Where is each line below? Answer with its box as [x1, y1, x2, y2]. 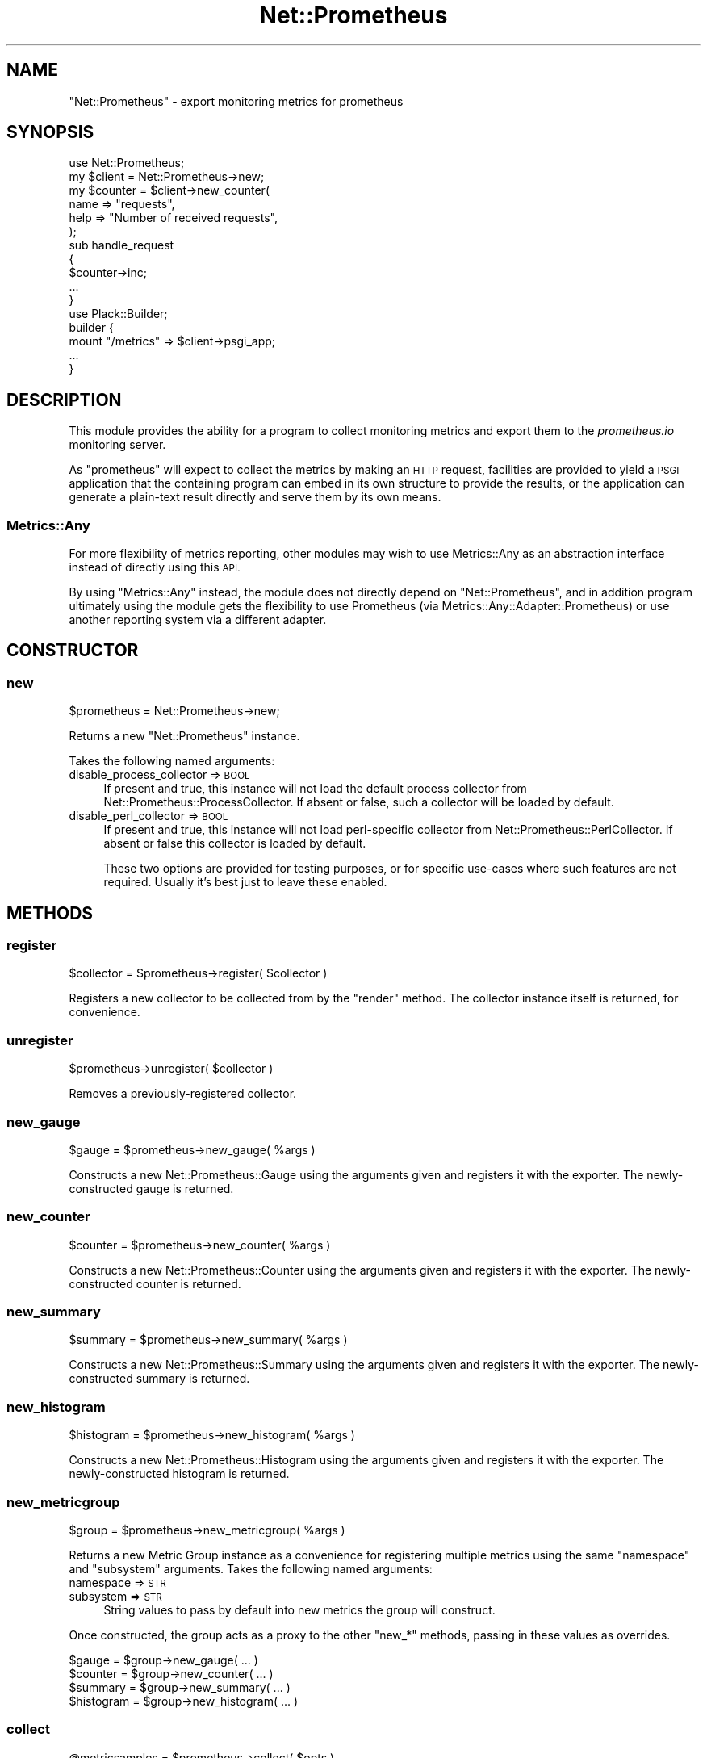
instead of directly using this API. [69, 560, 241, 575]
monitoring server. [69, 437, 166, 452]
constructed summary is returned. [69, 1371, 250, 1386]
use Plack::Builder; [69, 307, 168, 321]
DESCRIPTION [6, 389, 122, 410]
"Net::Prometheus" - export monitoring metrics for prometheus [69, 94, 404, 108]
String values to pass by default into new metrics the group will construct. [103, 1602, 496, 1617]
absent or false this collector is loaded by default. [103, 836, 366, 851]
